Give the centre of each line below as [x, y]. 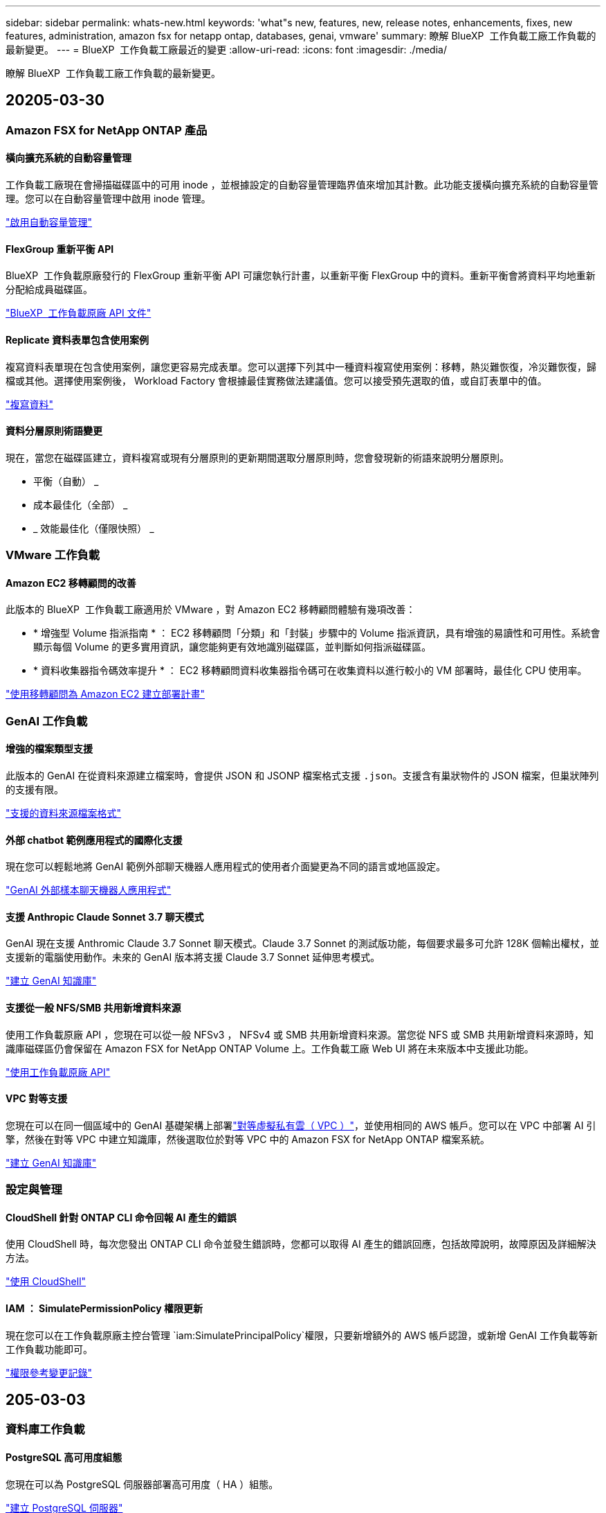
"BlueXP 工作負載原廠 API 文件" [79, 313]
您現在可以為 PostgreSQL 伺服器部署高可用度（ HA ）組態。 [142, 1484]
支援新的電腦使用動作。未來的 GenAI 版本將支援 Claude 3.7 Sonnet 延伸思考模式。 [193, 957]
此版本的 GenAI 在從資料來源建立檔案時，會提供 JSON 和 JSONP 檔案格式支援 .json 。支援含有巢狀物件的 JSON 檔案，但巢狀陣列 [302, 775]
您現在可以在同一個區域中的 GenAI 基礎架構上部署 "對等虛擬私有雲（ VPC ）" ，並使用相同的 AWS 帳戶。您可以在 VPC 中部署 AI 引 [301, 1125]
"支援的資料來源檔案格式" [64, 813]
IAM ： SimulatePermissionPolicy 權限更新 [104, 1308]
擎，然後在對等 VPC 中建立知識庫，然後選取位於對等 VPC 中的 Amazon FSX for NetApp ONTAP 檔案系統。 [248, 1139]
